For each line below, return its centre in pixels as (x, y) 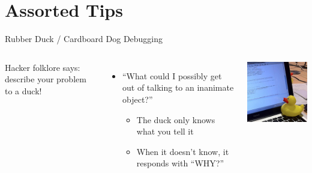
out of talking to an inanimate (178, 87)
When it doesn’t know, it (183, 151)
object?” (138, 99)
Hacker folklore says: (43, 67)
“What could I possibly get (172, 75)
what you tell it (165, 131)
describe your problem (46, 79)
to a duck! (23, 90)
